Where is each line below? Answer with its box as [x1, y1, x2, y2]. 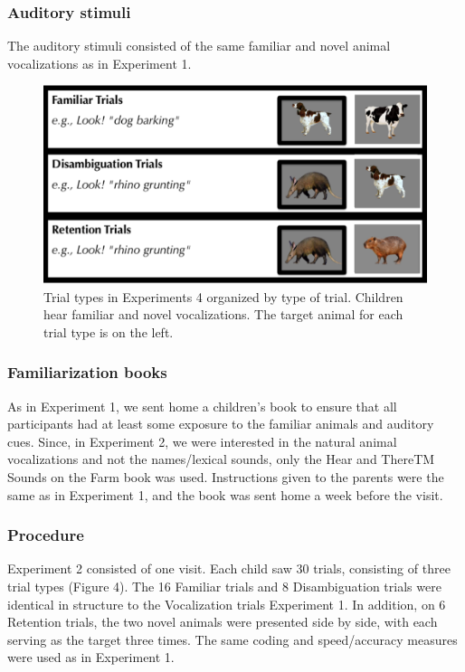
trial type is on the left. [43, 322, 174, 341]
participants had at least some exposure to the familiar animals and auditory [7, 414, 434, 433]
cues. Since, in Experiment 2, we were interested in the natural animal [7, 431, 397, 450]
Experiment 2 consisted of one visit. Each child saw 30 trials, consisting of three [7, 559, 451, 578]
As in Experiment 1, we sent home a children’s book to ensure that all [7, 396, 397, 415]
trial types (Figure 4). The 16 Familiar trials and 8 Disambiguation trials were [7, 576, 441, 595]
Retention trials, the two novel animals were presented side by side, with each [7, 612, 438, 631]
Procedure [7, 524, 84, 546]
